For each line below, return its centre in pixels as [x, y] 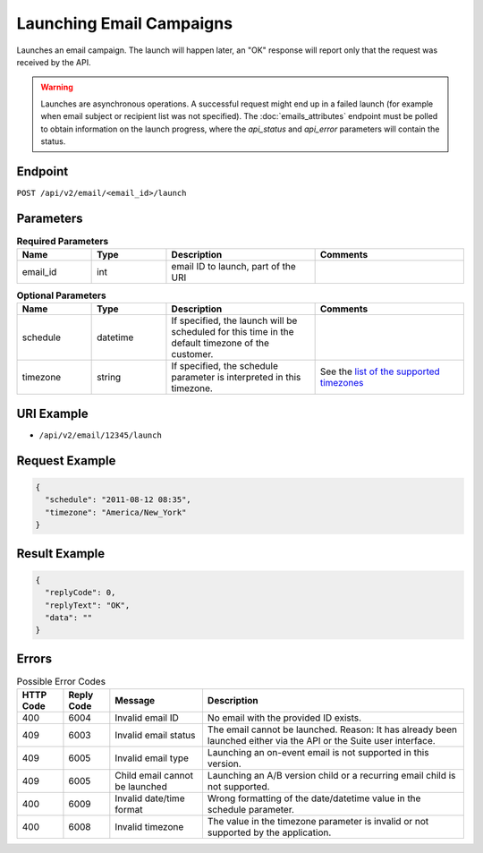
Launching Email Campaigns [124, 23]
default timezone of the [220, 343]
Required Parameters [63, 241]
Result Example [61, 554]
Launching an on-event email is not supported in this [318, 753]
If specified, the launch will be [234, 320]
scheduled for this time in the [233, 332]
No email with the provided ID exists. [284, 718]
